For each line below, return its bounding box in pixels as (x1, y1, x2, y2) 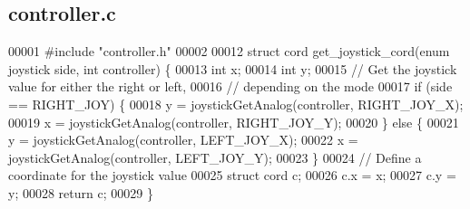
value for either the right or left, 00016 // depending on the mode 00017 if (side (8, 77, 453, 96)
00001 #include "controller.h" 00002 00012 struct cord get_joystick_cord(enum (8, 42, 450, 61)
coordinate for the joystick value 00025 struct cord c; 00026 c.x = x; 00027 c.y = (8, 166, 456, 185)
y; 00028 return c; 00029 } (8, 183, 153, 202)
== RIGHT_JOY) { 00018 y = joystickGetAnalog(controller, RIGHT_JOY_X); (8, 94, 464, 113)
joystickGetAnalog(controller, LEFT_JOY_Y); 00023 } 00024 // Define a (8, 147, 422, 166)
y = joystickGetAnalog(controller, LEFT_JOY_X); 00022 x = (8, 130, 358, 149)
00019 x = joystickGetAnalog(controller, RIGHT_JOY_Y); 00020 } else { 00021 (8, 112, 459, 131)
